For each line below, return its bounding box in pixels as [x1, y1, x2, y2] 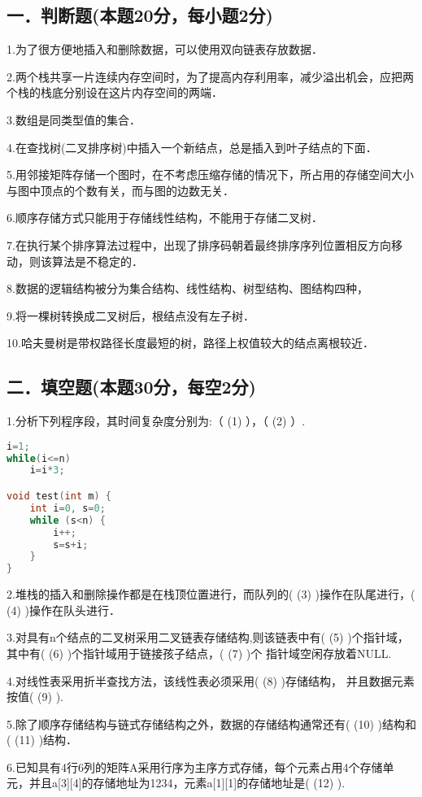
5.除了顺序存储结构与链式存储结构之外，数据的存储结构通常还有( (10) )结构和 [7, 715, 416, 732]
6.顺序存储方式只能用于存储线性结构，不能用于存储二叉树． [7, 209, 323, 226]
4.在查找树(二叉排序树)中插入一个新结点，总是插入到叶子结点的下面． [7, 138, 377, 155]
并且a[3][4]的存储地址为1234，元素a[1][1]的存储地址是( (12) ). [28, 774, 346, 791]
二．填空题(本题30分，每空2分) [7, 374, 256, 399]
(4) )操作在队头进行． [7, 601, 120, 618]
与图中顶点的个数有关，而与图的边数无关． [7, 181, 234, 198]
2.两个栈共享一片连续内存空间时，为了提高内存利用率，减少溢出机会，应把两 [7, 68, 414, 85]
